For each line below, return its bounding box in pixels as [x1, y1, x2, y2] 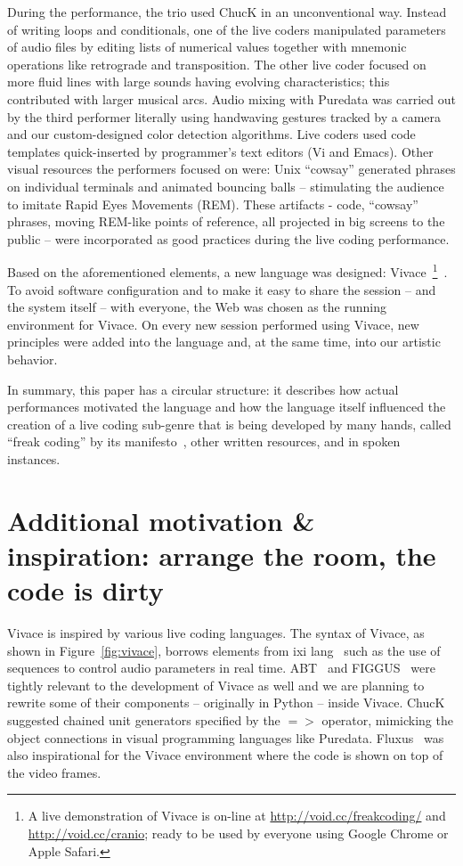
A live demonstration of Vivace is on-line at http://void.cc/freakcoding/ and [28, 806, 446, 825]
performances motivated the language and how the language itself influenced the [7, 397, 446, 416]
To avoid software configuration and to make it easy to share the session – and [7, 280, 436, 298]
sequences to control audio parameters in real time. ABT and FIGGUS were [7, 658, 435, 677]
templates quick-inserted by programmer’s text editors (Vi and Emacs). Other [7, 142, 434, 160]
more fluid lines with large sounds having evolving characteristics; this [7, 72, 390, 91]
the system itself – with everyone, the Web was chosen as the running [7, 298, 386, 316]
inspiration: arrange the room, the [7, 536, 436, 573]
